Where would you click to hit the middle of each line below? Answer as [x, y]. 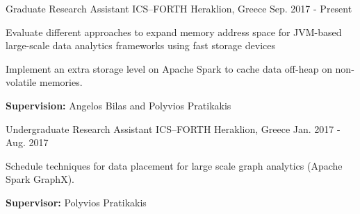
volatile [21, 82]
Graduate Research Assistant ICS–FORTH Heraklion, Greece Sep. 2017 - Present [179, 8]
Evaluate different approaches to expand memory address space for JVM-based [174, 32]
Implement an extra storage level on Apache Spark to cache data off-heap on [169, 68]
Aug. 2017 [27, 142]
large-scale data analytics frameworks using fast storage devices [140, 45]
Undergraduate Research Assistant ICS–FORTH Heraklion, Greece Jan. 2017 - [173, 128]
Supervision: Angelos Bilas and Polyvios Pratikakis [118, 105]
